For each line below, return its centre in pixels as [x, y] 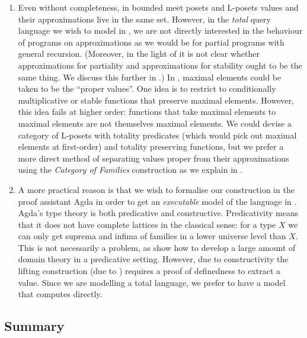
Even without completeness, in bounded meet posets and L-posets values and [158, 7]
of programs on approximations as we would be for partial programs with [151, 42]
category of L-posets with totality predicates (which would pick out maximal [157, 135]
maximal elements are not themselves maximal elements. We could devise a [155, 123]
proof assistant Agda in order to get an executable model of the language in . [157, 201]
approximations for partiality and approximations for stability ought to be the [160, 65]
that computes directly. [60, 294]
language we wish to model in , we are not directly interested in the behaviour [160, 30]
